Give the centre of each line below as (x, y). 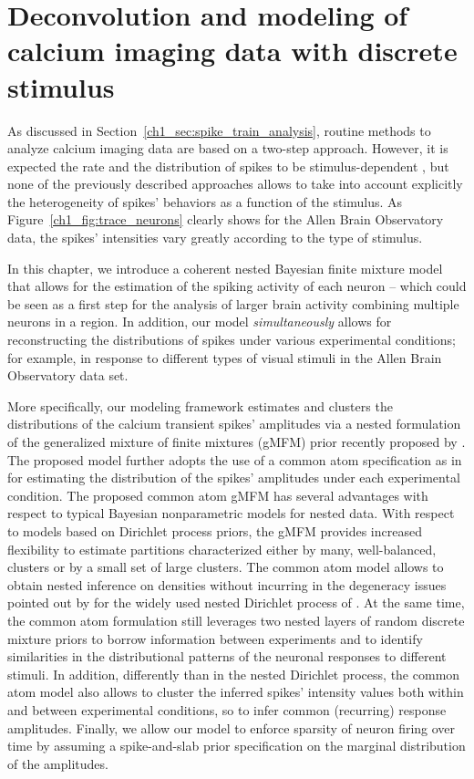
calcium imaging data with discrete (232, 51)
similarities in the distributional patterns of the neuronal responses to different (227, 656)
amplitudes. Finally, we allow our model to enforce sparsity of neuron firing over (232, 727)
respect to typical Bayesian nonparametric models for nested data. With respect (231, 513)
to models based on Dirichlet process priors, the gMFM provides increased (215, 530)
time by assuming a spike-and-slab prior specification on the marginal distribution (237, 746)
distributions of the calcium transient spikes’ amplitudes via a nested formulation (234, 424)
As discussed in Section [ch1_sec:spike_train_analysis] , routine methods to (219, 130)
